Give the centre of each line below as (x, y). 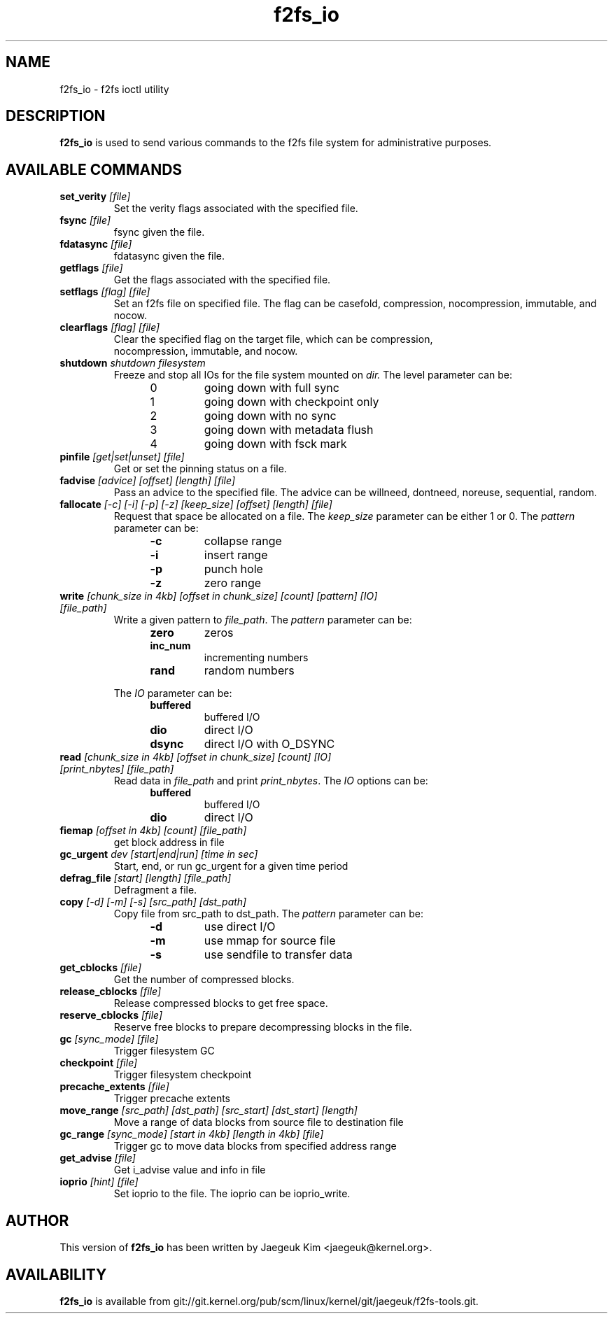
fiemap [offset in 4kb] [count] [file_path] (153, 831)
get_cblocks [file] (101, 968)
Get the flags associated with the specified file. (222, 280)
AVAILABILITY (56, 1274)
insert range (236, 555)
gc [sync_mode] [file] (109, 1039)
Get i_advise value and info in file (190, 1170)
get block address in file (169, 842)
